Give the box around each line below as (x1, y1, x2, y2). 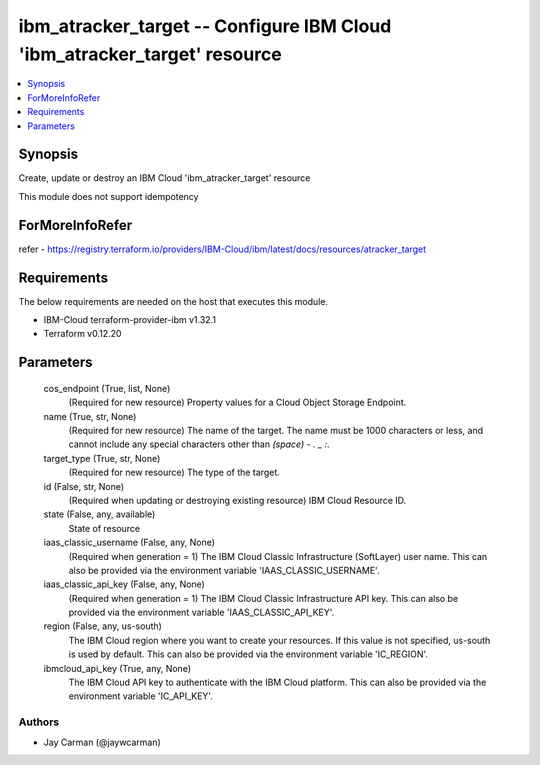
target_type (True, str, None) (43, 452, 161, 464)
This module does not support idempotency (18, 190, 199, 202)
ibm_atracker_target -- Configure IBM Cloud (18, 15, 392, 37)
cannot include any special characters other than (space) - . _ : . (68, 438, 330, 450)
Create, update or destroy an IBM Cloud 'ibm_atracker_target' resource (18, 172, 311, 184)
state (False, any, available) (43, 508, 156, 520)
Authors (18, 715, 60, 729)
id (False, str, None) (43, 480, 125, 492)
